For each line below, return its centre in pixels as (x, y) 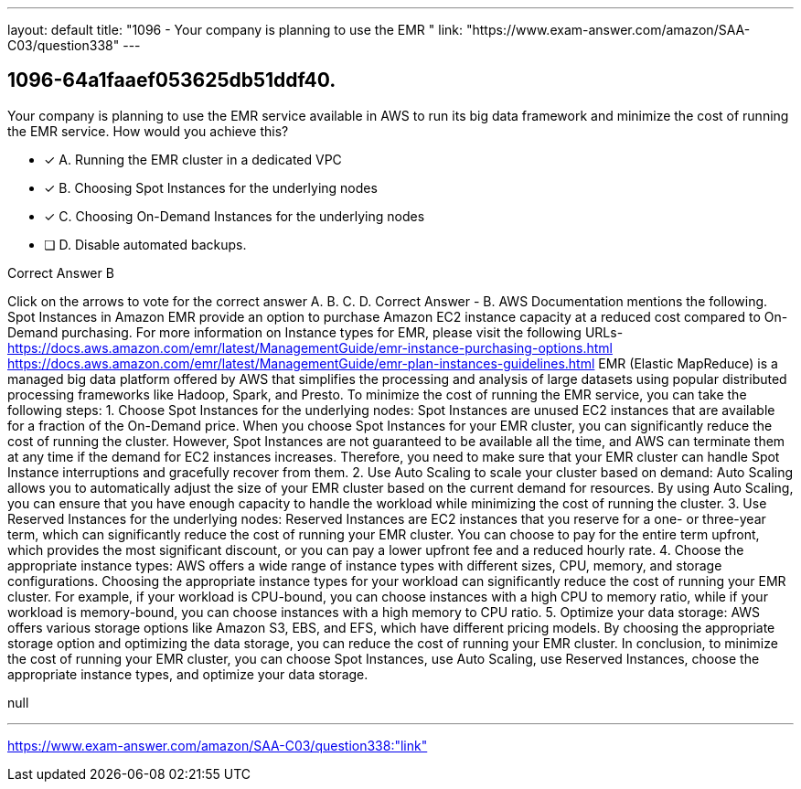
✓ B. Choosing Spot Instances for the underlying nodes (211, 187)
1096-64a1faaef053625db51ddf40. (172, 80)
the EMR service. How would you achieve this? (148, 131)
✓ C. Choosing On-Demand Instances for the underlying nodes (235, 216)
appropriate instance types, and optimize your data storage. (188, 674)
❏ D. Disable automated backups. (145, 244)
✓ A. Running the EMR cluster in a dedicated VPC (193, 159)
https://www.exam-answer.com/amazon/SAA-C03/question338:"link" (218, 745)
